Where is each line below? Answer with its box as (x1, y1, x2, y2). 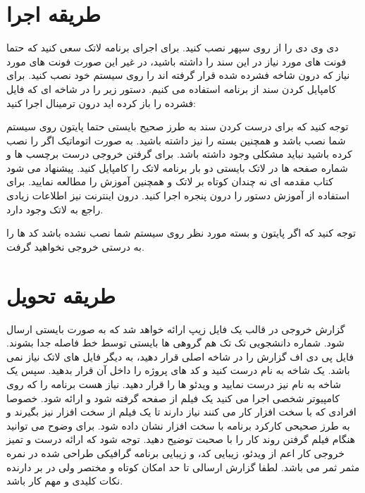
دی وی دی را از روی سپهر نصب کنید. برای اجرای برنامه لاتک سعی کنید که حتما (6, 40, 339, 55)
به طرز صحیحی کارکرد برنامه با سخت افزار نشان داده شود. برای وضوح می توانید (6, 418, 350, 432)
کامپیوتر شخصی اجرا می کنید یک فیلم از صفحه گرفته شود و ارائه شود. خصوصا (6, 390, 340, 405)
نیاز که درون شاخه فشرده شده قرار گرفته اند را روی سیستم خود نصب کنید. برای (6, 68, 350, 82)
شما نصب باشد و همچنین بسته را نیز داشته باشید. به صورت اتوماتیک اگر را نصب (6, 132, 346, 147)
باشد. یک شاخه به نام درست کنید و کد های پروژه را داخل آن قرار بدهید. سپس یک (6, 363, 350, 377)
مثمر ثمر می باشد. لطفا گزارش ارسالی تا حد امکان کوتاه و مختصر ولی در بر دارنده (6, 459, 360, 474)
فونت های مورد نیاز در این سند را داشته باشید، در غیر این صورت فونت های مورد (6, 54, 347, 68)
